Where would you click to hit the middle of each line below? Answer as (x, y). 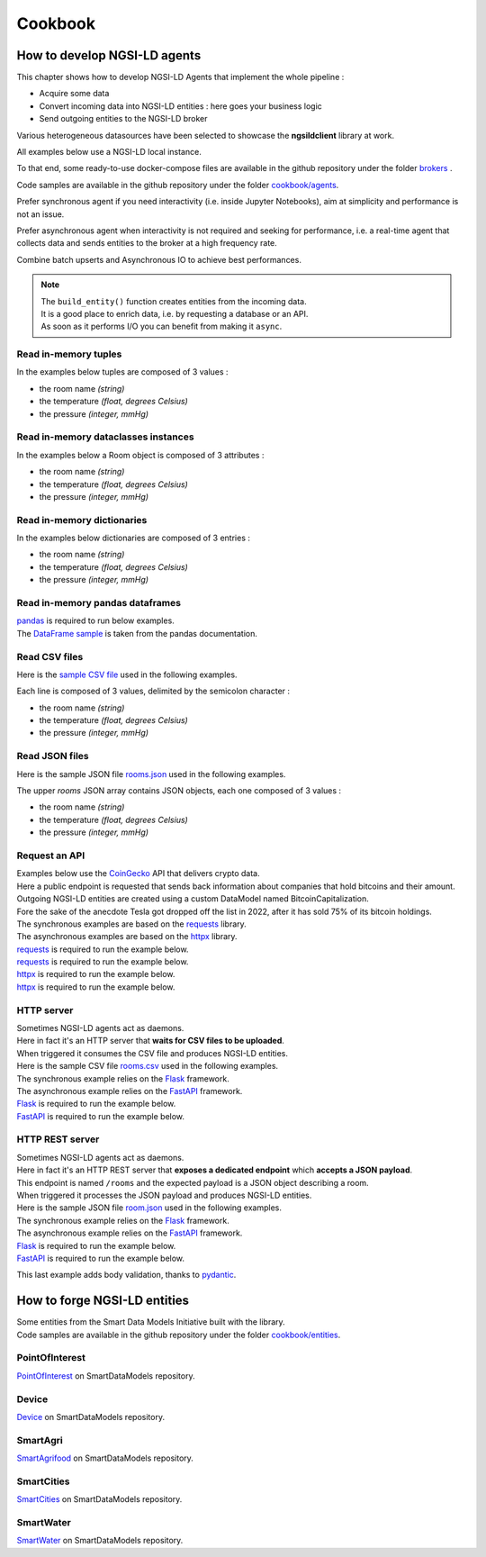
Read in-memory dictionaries (82, 520)
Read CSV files (50, 656)
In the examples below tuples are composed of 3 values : (122, 372)
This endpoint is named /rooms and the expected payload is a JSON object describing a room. (193, 1182)
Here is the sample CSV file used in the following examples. (127, 674)
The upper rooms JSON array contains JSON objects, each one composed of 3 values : (179, 791)
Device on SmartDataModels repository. (91, 1417)
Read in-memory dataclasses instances (105, 437)
